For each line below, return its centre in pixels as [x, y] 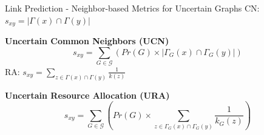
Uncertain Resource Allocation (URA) [87, 95]
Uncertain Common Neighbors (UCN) [87, 41]
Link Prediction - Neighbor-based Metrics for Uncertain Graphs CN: [132, 8]
